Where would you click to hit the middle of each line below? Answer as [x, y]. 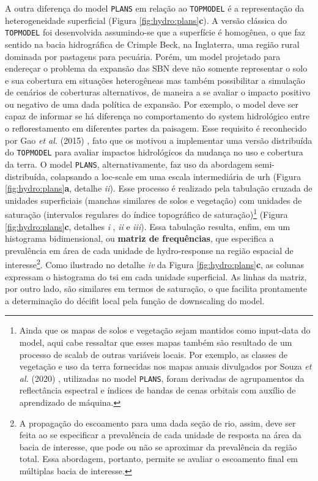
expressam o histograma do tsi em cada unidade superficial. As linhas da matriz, [156, 276]
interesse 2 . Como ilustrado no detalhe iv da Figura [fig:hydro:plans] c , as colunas [154, 264]
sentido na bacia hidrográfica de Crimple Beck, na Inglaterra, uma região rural [152, 44]
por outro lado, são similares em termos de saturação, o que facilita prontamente [156, 289]
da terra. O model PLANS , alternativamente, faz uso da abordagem [129, 164]
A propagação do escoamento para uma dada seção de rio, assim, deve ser [157, 423]
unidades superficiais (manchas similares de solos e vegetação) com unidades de [153, 200]
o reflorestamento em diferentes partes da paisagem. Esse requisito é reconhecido [156, 128]
